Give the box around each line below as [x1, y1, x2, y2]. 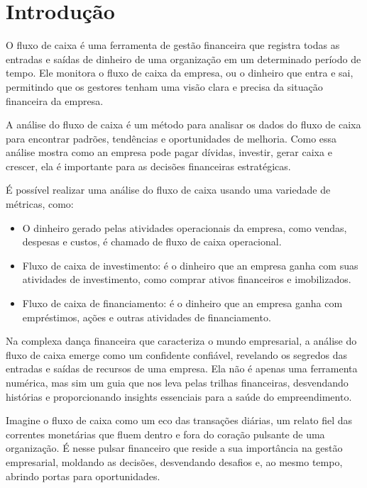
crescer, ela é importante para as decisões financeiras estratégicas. [6, 158, 291, 173]
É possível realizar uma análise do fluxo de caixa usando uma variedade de [6, 182, 331, 197]
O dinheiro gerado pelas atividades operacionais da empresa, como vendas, [22, 220, 347, 235]
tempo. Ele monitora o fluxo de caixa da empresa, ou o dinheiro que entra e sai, [6, 65, 354, 80]
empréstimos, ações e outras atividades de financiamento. [22, 309, 271, 324]
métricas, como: [6, 196, 74, 211]
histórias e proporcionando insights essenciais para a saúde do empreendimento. [6, 389, 352, 404]
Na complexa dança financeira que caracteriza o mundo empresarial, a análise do [6, 333, 357, 348]
